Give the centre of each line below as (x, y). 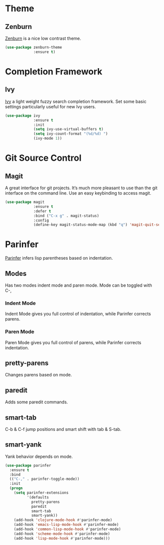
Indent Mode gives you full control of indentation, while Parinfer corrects (78, 314)
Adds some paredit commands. (37, 402)
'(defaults (38, 497)
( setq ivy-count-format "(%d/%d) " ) (71, 134)
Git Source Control (43, 158)
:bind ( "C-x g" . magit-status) (66, 216)
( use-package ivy (23, 116)
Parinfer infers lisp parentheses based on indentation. (59, 258)
